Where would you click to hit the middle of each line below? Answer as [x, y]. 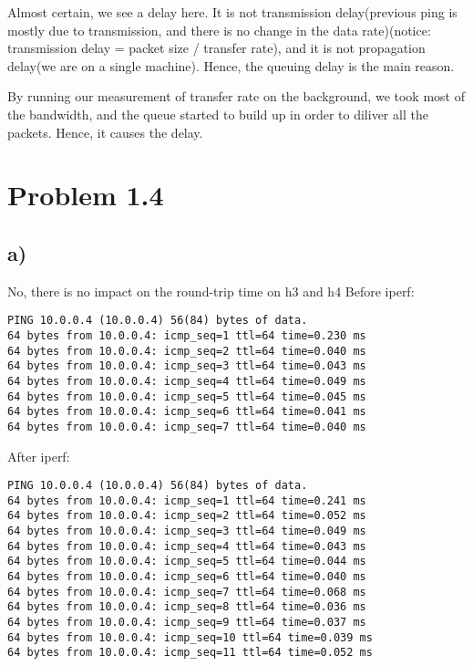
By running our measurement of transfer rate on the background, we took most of [236, 96]
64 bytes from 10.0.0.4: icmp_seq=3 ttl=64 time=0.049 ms [187, 531]
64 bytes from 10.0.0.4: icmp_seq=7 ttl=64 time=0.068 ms [187, 592]
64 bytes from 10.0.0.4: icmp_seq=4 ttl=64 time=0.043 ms [187, 546]
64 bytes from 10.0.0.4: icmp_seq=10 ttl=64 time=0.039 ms [190, 637]
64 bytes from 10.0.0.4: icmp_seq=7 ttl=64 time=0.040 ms [187, 427]
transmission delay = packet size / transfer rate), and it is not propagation [216, 48]
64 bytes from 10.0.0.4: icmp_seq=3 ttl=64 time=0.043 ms [187, 366]
